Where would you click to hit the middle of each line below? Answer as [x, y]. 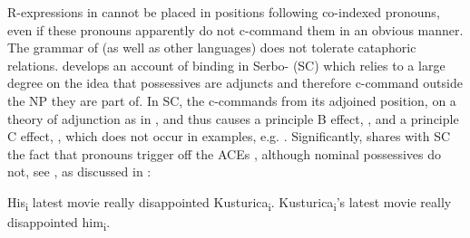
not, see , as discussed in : [79, 171]
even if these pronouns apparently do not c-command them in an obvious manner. [235, 29]
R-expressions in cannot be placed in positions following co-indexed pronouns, [224, 12]
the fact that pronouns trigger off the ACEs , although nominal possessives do [225, 153]
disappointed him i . [59, 223]
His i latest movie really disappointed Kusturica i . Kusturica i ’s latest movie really [230, 203]
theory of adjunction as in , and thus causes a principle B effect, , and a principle [233, 118]
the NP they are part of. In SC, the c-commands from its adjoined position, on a [232, 100]
